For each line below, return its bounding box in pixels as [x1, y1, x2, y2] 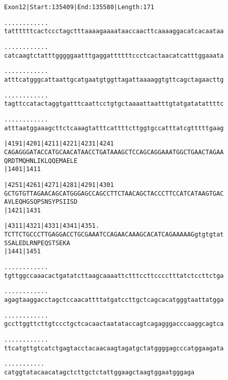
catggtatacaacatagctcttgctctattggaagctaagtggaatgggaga [4, 369, 195, 376]
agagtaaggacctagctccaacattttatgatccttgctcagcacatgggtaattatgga [4, 296, 224, 304]
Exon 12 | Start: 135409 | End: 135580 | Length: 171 [4, 4, 154, 11]
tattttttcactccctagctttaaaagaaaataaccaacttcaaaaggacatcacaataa [4, 28, 224, 35]
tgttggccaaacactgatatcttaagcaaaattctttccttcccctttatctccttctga [4, 272, 224, 279]
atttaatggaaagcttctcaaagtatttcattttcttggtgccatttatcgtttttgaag [4, 124, 224, 132]
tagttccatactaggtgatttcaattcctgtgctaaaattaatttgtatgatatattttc [4, 100, 224, 108]
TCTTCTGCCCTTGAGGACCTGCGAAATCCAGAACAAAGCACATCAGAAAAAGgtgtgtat [4, 231, 224, 239]
